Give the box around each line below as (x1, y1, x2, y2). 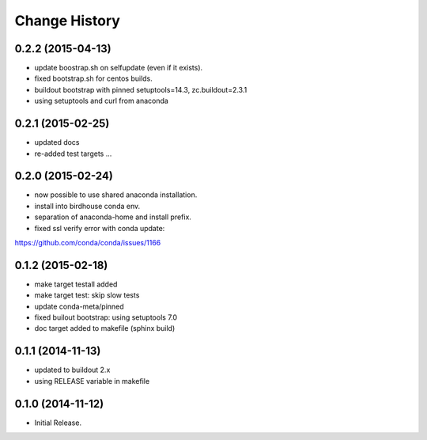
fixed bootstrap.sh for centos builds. (34, 74, 153, 83)
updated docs (34, 138, 80, 147)
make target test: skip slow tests (34, 290, 140, 300)
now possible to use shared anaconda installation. (34, 190, 198, 199)
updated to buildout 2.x (34, 365, 111, 375)
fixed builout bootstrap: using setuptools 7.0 (34, 313, 178, 322)
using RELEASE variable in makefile (34, 376, 150, 385)
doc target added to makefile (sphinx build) (34, 324, 176, 333)
